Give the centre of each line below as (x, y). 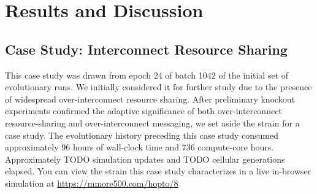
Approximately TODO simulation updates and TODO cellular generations (145, 159)
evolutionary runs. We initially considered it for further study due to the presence (158, 87)
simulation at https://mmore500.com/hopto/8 (92, 183)
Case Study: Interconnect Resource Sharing (146, 49)
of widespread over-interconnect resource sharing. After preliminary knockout (150, 99)
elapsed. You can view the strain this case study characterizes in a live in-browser (158, 171)
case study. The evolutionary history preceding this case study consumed (142, 135)
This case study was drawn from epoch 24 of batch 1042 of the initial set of (147, 75)
